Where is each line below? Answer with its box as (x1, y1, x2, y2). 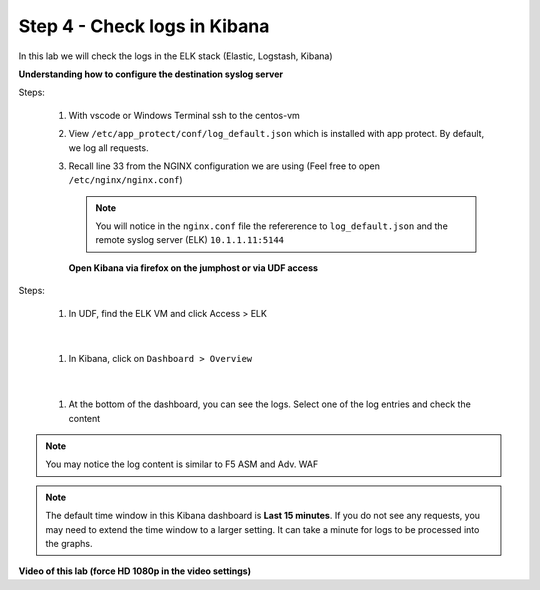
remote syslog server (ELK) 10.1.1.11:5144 (95, 234, 285, 246)
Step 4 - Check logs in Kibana (18, 15, 270, 37)
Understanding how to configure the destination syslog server (18, 68, 284, 80)
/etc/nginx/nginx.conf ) (68, 174, 184, 186)
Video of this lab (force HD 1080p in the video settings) (18, 565, 252, 577)
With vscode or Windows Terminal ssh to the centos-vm (68, 109, 300, 121)
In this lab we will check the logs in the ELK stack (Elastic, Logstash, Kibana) (18, 50, 334, 62)
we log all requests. (68, 141, 149, 154)
